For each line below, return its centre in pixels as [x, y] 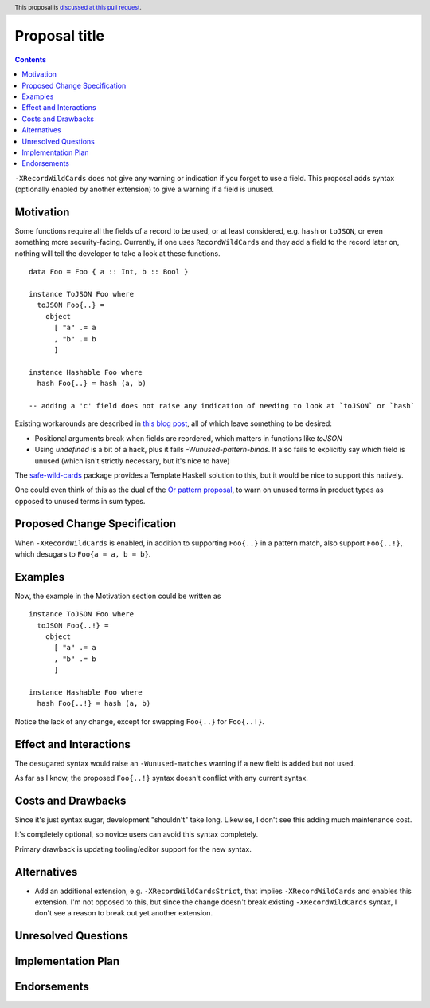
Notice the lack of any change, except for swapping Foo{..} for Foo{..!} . [139, 721]
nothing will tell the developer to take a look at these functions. [117, 253]
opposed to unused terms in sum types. [80, 501]
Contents [31, 59]
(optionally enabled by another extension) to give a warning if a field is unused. [145, 189]
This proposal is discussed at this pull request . [78, 7]
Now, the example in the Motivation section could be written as [118, 596]
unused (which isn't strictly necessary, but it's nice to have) [132, 461]
